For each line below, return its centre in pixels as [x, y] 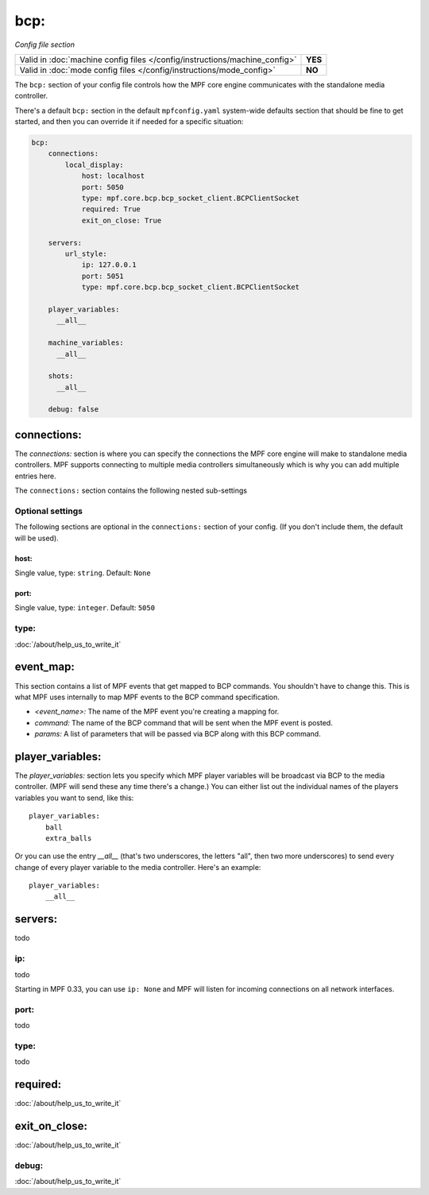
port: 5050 [103, 187]
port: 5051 [103, 276]
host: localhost [113, 176]
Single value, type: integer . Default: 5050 [85, 608]
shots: [61, 376]
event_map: [44, 667]
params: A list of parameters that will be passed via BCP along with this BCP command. [178, 734]
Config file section [45, 44]
